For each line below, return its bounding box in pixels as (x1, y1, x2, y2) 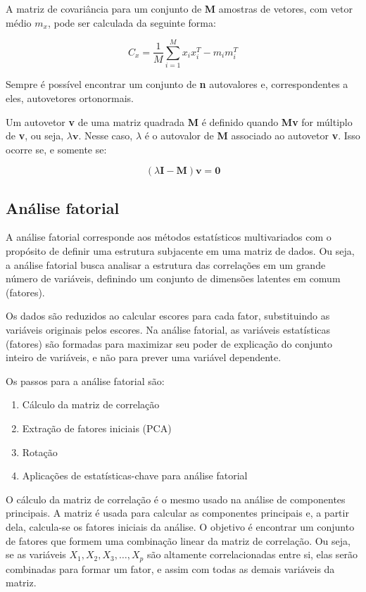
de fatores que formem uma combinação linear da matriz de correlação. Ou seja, (6, 533, 351, 548)
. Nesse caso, (78, 128, 133, 143)
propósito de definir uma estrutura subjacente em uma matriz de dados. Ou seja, (6, 244, 355, 258)
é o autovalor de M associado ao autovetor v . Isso (144, 128, 360, 143)
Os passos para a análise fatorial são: (6, 373, 165, 388)
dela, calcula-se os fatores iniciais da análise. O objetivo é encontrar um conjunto (6, 519, 355, 534)
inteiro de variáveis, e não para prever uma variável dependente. (6, 350, 282, 365)
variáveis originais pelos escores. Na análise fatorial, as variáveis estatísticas (6, 322, 331, 337)
